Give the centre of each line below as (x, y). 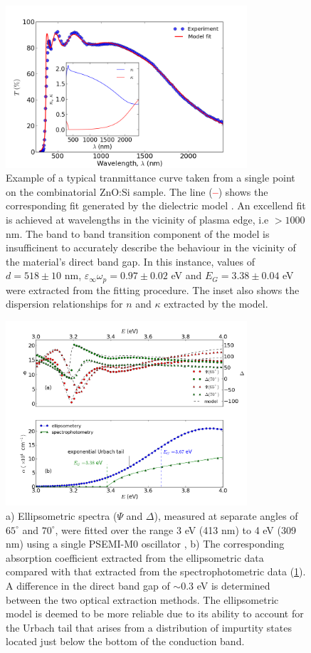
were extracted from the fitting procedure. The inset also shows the (153, 289)
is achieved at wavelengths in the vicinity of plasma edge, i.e (137, 219)
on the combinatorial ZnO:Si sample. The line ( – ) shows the (137, 191)
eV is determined (233, 585)
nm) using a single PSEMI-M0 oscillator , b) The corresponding (145, 544)
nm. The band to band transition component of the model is (138, 233)
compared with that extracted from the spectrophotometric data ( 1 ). (156, 571)
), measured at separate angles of (226, 515)
